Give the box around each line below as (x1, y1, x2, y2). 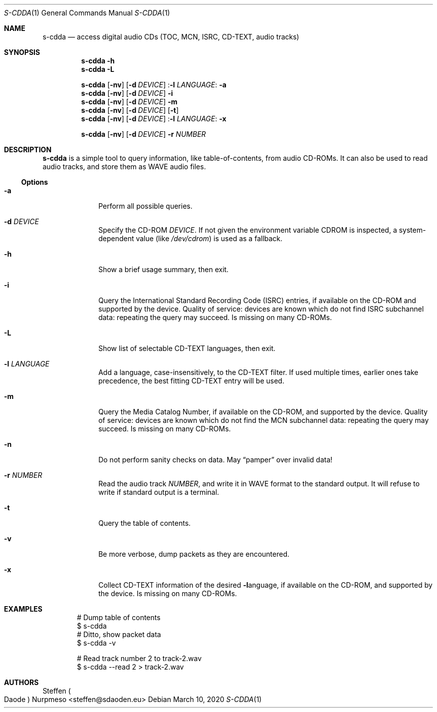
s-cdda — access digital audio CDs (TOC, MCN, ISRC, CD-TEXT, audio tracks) (42, 32, 299, 41)
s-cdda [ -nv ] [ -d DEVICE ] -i (81, 89, 173, 97)
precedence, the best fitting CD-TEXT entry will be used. (98, 376, 284, 385)
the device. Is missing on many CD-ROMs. (98, 589, 237, 598)
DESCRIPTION (4, 145, 52, 154)
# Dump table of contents (77, 613, 161, 622)
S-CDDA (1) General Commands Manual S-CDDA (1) (4, 8, 170, 17)
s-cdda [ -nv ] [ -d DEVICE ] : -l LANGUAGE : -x (81, 114, 226, 123)
